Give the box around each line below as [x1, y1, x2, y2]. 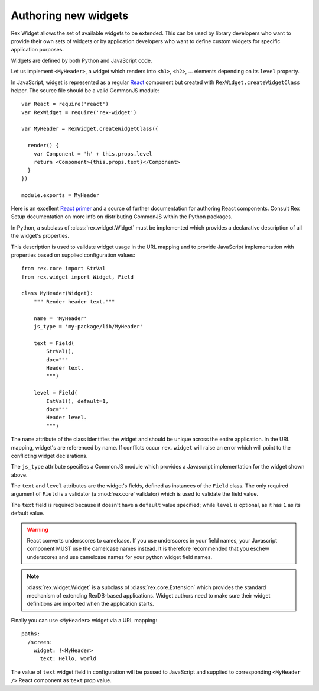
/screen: [27, 639, 53, 645]
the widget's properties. [11, 233, 70, 240]
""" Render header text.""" [33, 298, 115, 305]
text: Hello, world [40, 656, 97, 662]
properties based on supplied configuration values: [11, 251, 135, 259]
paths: [21, 631, 41, 637]
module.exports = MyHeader [21, 192, 100, 198]
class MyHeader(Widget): [21, 290, 93, 297]
